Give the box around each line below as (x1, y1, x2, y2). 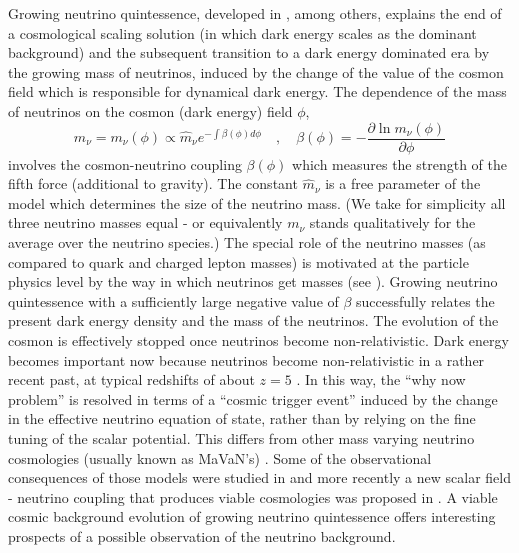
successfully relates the (356, 290, 495, 311)
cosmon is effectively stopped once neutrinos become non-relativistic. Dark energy (8, 329, 509, 350)
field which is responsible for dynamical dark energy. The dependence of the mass (8, 81, 507, 102)
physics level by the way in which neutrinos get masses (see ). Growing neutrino (8, 271, 498, 292)
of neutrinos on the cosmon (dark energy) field (8, 100, 293, 121)
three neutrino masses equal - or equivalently (8, 212, 283, 233)
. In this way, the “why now (296, 369, 466, 390)
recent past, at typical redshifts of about (8, 369, 255, 390)
